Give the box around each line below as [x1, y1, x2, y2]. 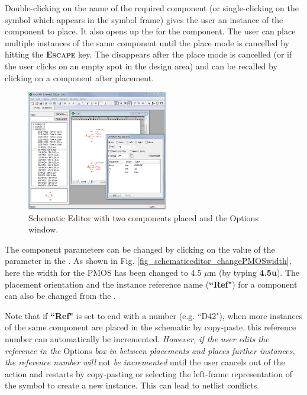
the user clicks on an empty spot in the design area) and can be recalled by [5, 59, 277, 72]
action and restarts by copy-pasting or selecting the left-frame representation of [5, 367, 292, 380]
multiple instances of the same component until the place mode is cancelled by [5, 36, 289, 49]
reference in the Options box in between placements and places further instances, [5, 344, 295, 356]
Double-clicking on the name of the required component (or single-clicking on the [5, 2, 299, 14]
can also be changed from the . [5, 289, 116, 302]
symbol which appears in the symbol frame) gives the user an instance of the [5, 13, 283, 26]
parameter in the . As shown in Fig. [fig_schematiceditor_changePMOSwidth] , [5, 254, 292, 267]
